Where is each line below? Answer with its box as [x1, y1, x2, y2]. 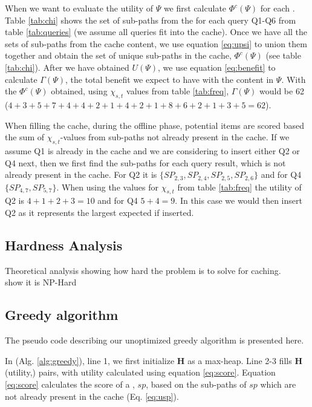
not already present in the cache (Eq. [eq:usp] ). [5, 389, 179, 402]
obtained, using [51, 85, 108, 97]
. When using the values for [56, 180, 158, 193]
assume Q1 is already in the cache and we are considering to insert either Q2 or [5, 144, 300, 157]
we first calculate [163, 2, 227, 14]
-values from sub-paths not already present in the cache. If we [60, 131, 290, 143]
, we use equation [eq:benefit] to [158, 60, 276, 73]
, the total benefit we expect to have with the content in [65, 73, 274, 85]
